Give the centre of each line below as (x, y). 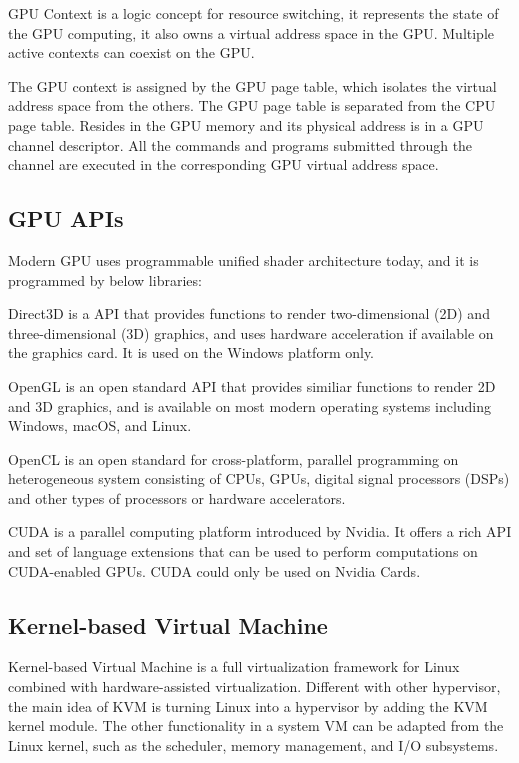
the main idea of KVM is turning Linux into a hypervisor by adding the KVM (248, 705)
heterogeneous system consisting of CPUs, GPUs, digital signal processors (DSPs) (259, 478)
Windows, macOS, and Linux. (100, 425)
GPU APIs (66, 218)
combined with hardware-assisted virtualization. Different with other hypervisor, (254, 686)
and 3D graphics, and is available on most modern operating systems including (250, 405)
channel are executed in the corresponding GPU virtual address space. (223, 164)
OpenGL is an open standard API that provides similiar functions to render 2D (252, 385)
